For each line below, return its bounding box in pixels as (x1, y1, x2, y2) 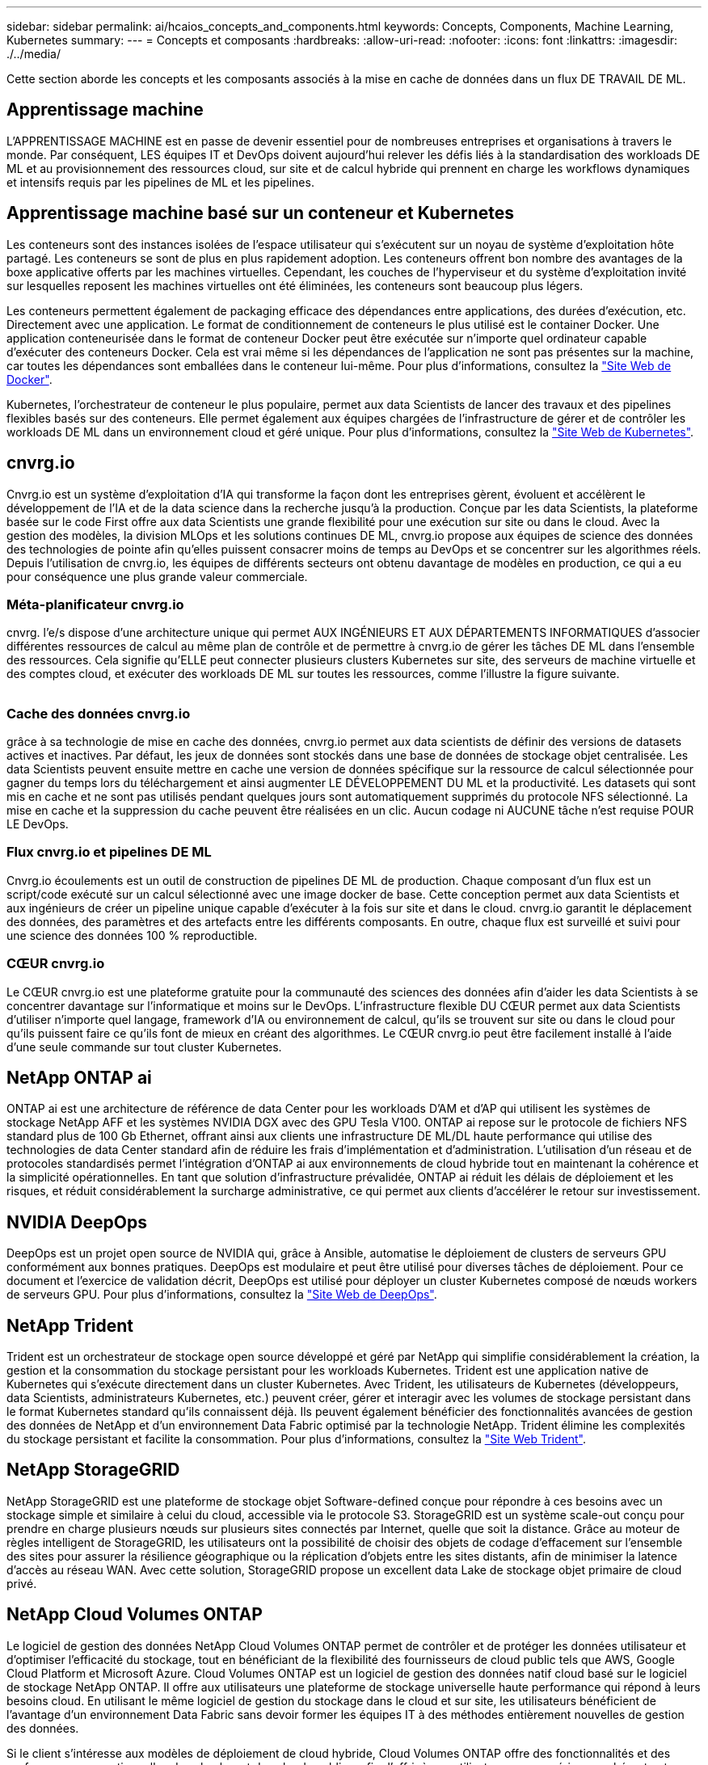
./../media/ (6, 47, 61, 61)
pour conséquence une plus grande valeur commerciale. (6, 569, 308, 583)
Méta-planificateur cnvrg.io (6, 596, 184, 613)
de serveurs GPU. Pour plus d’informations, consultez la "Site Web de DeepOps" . (6, 1287, 437, 1302)
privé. (6, 1576, 37, 1590)
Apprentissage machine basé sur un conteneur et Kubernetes (6, 203, 514, 224)
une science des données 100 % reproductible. (6, 928, 258, 942)
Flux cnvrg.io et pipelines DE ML (6, 844, 212, 861)
